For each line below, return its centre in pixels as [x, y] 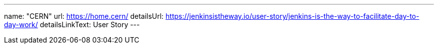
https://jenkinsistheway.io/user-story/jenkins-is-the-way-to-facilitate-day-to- [292, 16]
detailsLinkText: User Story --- [90, 24]
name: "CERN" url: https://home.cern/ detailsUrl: [84, 16]
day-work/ [21, 24]
